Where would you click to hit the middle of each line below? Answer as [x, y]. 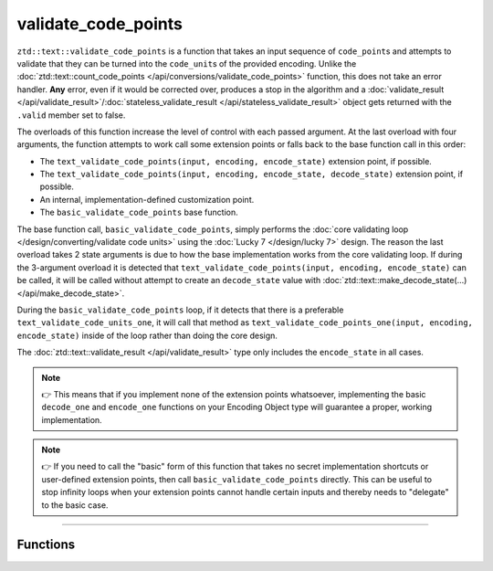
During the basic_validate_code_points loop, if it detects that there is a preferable [180, 310]
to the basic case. [75, 505]
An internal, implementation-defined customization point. [147, 199]
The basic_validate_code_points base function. [139, 212]
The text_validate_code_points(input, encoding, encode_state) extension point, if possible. [236, 161]
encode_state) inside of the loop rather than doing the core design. [147, 335]
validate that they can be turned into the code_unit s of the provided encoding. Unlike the [187, 63]
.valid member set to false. [71, 115]
